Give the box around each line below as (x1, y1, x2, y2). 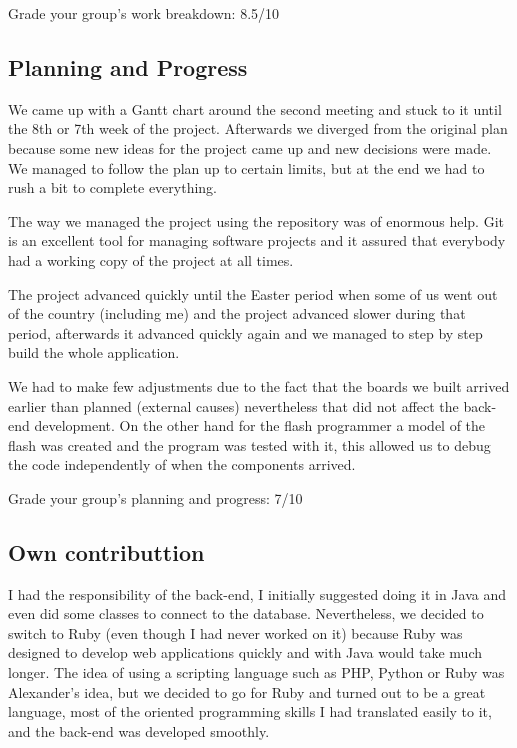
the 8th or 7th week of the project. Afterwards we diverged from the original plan (8, 118, 508, 139)
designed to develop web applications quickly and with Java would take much (8, 642, 483, 663)
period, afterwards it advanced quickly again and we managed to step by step (8, 322, 483, 343)
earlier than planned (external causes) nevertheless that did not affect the (8, 395, 459, 416)
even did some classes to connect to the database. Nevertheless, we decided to (8, 603, 484, 624)
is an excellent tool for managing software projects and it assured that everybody (8, 230, 506, 251)
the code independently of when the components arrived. (8, 454, 356, 475)
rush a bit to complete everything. (8, 177, 217, 198)
